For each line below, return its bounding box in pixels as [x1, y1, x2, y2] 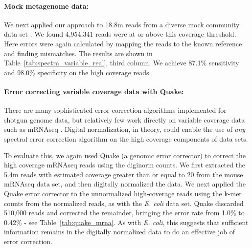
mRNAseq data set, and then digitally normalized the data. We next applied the [4, 179, 246, 189]
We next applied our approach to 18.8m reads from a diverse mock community [4, 19, 240, 29]
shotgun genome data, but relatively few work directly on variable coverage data [4, 114, 245, 124]
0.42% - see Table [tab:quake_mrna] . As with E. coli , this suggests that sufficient [4, 217, 249, 227]
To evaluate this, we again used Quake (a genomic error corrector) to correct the [4, 150, 246, 160]
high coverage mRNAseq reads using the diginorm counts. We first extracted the [4, 160, 246, 170]
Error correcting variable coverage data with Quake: [4, 86, 184, 96]
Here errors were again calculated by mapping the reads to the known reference [4, 38, 242, 48]
